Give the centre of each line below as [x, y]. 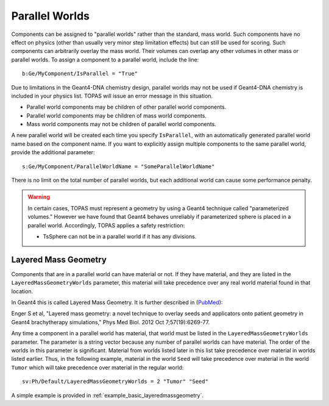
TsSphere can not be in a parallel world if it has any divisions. [120, 236]
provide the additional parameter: [53, 152]
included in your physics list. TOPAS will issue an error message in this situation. [112, 96]
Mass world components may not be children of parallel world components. [121, 124]
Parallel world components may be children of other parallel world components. [126, 107]
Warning [39, 197]
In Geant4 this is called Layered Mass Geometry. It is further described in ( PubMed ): [117, 302]
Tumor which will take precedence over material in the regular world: [97, 367]
